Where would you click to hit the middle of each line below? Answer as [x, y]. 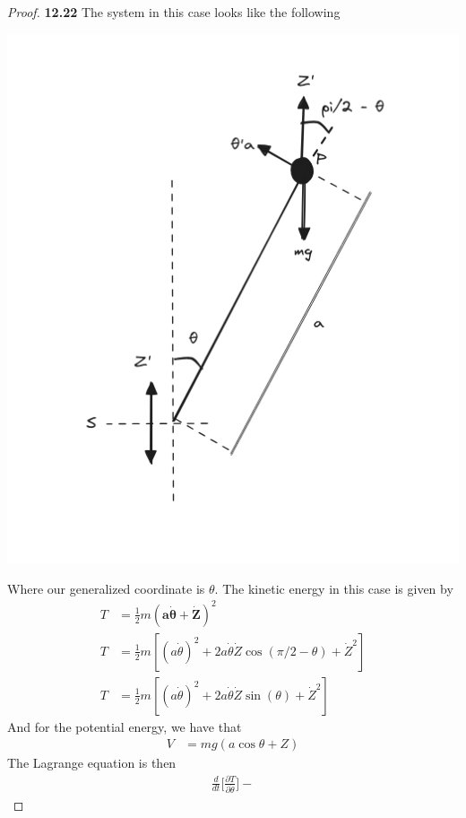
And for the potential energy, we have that [125, 726]
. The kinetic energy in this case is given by [334, 588]
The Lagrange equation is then [92, 763]
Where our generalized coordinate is [106, 588]
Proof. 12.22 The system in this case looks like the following [174, 12]
